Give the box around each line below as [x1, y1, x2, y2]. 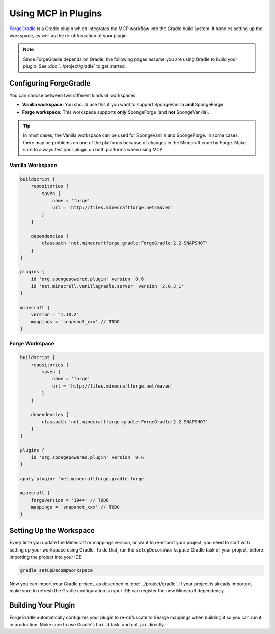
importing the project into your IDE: [9, 554, 84, 560]
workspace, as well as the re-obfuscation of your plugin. [9, 32, 128, 38]
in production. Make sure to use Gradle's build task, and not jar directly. [9, 621, 166, 627]
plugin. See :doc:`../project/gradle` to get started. [23, 63, 126, 69]
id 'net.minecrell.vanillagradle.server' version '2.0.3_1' [31, 283, 184, 289]
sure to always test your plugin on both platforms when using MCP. [23, 147, 164, 153]
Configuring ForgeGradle [9, 79, 91, 88]
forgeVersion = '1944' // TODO [31, 497, 109, 503]
